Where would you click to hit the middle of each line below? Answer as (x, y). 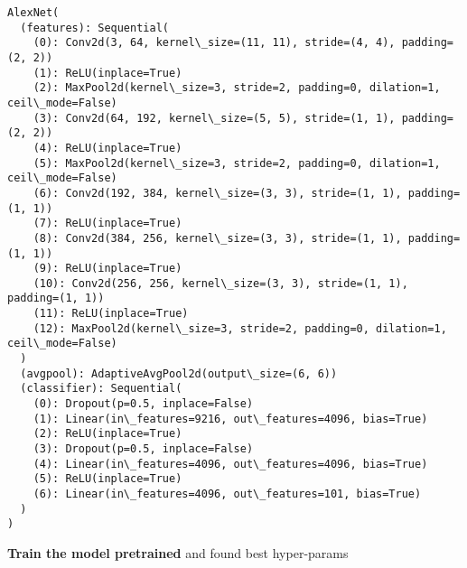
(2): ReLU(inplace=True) (107, 434)
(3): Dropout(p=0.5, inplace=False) (143, 449)
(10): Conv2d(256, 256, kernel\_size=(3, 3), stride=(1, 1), (220, 283)
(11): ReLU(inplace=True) (111, 314)
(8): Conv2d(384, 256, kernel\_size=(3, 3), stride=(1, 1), (217, 238)
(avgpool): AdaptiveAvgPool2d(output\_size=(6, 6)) (179, 373)
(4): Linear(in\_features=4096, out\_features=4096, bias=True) (230, 464)
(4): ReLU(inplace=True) (107, 148)
